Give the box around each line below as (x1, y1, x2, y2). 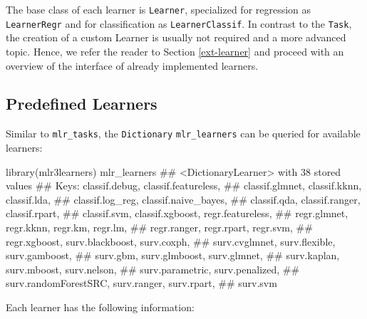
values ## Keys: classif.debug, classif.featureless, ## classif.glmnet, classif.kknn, (6, 178, 362, 193)
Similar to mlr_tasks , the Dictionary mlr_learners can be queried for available (6, 126, 361, 141)
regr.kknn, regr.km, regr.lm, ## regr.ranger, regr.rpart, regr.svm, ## (6, 219, 313, 234)
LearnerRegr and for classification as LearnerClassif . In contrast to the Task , (6, 16, 352, 31)
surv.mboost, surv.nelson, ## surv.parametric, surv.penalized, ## (6, 261, 300, 276)
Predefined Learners (6, 93, 157, 115)
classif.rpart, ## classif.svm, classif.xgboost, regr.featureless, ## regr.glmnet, (6, 206, 348, 221)
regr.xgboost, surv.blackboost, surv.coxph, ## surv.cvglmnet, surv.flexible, (6, 234, 336, 249)
